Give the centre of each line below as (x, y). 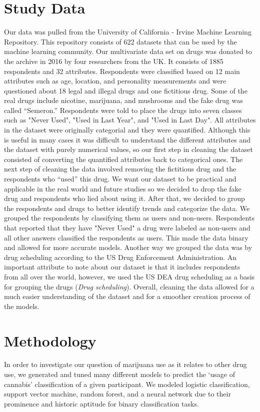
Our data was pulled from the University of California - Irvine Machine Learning (128, 32)
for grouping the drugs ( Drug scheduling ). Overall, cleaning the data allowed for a (129, 286)
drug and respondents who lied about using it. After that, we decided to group (124, 198)
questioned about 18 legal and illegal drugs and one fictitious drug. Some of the (126, 90)
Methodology (50, 340)
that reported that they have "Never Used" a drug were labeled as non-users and (127, 227)
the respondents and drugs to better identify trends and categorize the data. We (127, 208)
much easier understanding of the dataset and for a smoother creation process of (127, 296)
